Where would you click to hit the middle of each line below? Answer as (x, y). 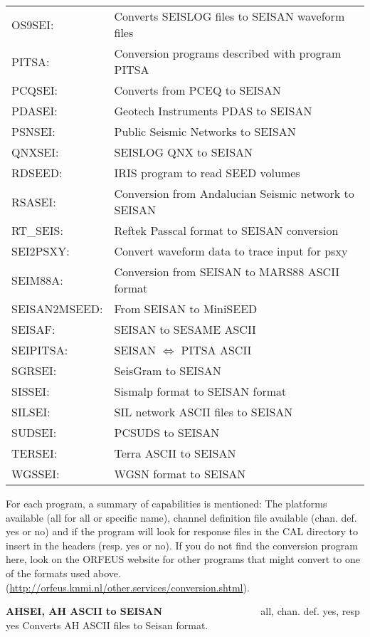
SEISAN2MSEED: (57, 309)
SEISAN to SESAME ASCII (185, 329)
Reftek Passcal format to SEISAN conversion (226, 230)
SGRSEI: (34, 370)
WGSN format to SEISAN (180, 474)
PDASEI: (35, 111)
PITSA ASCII (216, 350)
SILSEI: (31, 412)
